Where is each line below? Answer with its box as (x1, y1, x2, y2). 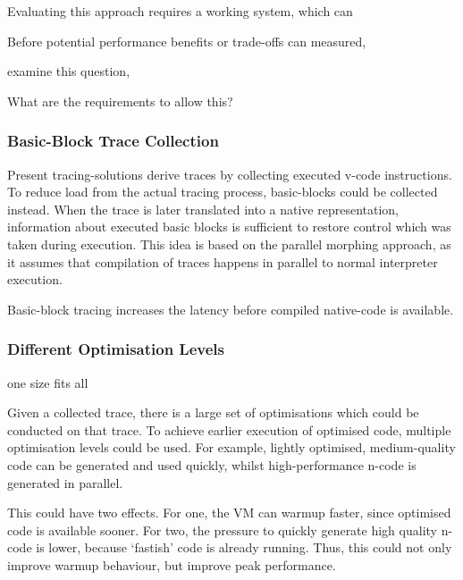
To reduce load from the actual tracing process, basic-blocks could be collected (7, 182, 438, 201)
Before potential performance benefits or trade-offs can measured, (7, 31, 366, 50)
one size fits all (7, 373, 88, 391)
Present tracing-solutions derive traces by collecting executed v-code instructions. (7, 164, 452, 183)
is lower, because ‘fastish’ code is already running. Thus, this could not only (36, 538, 452, 557)
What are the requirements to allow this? (7, 91, 233, 110)
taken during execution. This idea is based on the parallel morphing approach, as (7, 234, 451, 253)
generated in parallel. (7, 473, 123, 492)
